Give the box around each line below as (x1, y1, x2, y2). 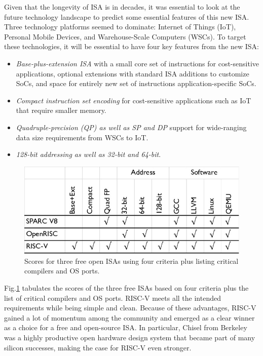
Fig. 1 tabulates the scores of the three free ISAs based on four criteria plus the (4, 283, 249, 293)
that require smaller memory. (16, 105, 106, 115)
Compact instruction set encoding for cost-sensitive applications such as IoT (16, 95, 251, 105)
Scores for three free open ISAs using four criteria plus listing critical (24, 255, 239, 266)
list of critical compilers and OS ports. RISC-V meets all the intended (4, 292, 221, 303)
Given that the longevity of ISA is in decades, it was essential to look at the (4, 2, 240, 12)
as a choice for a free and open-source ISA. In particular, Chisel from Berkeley (4, 322, 247, 333)
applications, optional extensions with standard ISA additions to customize (16, 68, 249, 78)
